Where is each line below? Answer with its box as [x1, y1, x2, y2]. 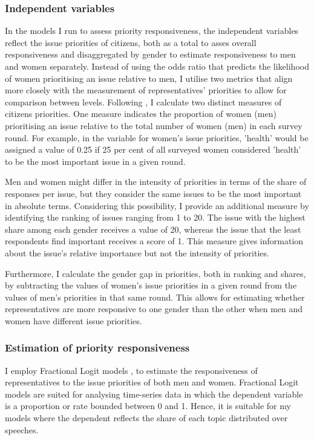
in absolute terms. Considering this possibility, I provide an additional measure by [5, 199, 309, 212]
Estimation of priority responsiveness [5, 340, 190, 355]
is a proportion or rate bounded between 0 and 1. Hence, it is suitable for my [5, 399, 291, 412]
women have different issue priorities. [5, 314, 142, 327]
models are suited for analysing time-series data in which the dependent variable [5, 387, 303, 400]
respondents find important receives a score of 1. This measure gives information [5, 235, 304, 247]
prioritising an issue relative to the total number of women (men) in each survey [5, 119, 303, 132]
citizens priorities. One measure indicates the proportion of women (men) [5, 107, 276, 120]
